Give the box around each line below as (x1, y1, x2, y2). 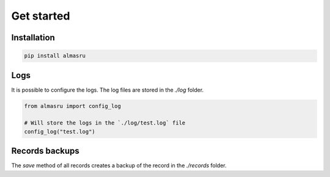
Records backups (11, 146, 79, 156)
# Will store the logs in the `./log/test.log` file (24, 120, 186, 126)
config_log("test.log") (24, 128, 96, 135)
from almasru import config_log (24, 103, 122, 109)
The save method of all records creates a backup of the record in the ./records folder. (11, 162, 227, 169)
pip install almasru (24, 52, 86, 59)
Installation (11, 32, 55, 43)
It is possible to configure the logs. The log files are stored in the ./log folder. (11, 86, 204, 93)
